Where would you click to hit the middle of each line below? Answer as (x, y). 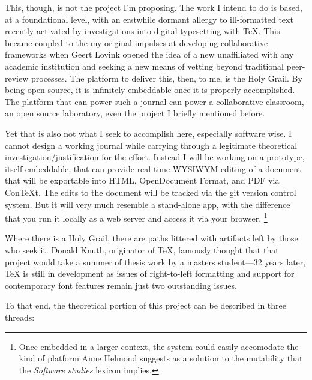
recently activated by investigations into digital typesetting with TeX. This (142, 31)
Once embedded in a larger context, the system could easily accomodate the (159, 346)
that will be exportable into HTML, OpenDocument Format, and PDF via (142, 180)
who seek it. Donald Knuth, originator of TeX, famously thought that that (142, 249)
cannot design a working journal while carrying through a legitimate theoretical (151, 145)
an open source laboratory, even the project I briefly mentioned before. (135, 113)
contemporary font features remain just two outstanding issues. (121, 285)
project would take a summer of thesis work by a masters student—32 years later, (155, 261)
